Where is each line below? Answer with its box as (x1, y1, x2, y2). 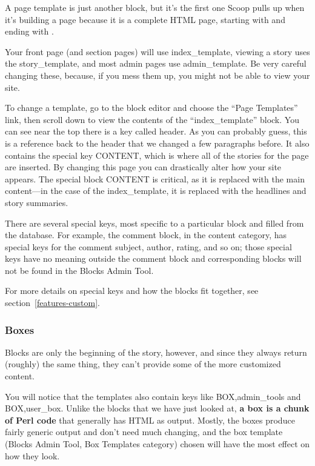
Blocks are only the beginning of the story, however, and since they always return (5, 345, 307, 358)
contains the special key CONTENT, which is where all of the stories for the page (5, 148, 309, 161)
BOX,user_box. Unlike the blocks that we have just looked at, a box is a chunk (5, 402, 310, 414)
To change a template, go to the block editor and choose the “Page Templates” (5, 101, 298, 114)
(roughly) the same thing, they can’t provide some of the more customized (5, 358, 281, 370)
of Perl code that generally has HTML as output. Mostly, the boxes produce (5, 413, 295, 426)
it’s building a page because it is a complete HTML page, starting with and (5, 13, 285, 25)
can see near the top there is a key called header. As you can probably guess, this (5, 125, 307, 138)
